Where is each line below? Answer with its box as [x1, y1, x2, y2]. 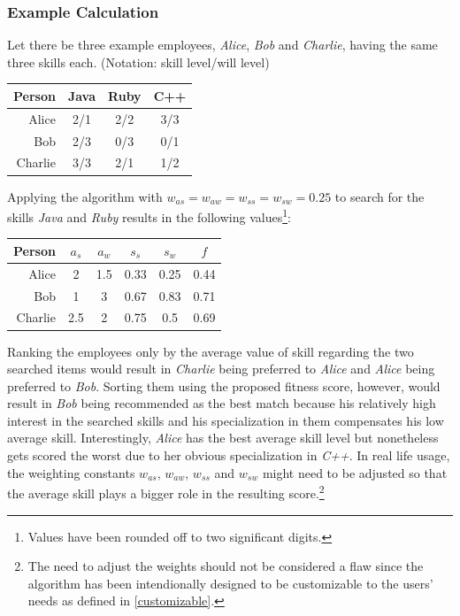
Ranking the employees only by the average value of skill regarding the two [7, 342, 414, 360]
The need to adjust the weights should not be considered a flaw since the [27, 557, 424, 575]
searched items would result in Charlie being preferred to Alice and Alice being [7, 359, 435, 378]
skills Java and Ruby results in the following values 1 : [7, 205, 291, 226]
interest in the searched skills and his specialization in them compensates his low [7, 411, 444, 429]
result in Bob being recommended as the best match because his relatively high [7, 394, 436, 412]
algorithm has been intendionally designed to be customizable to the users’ [27, 574, 433, 592]
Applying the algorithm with [7, 187, 163, 205]
